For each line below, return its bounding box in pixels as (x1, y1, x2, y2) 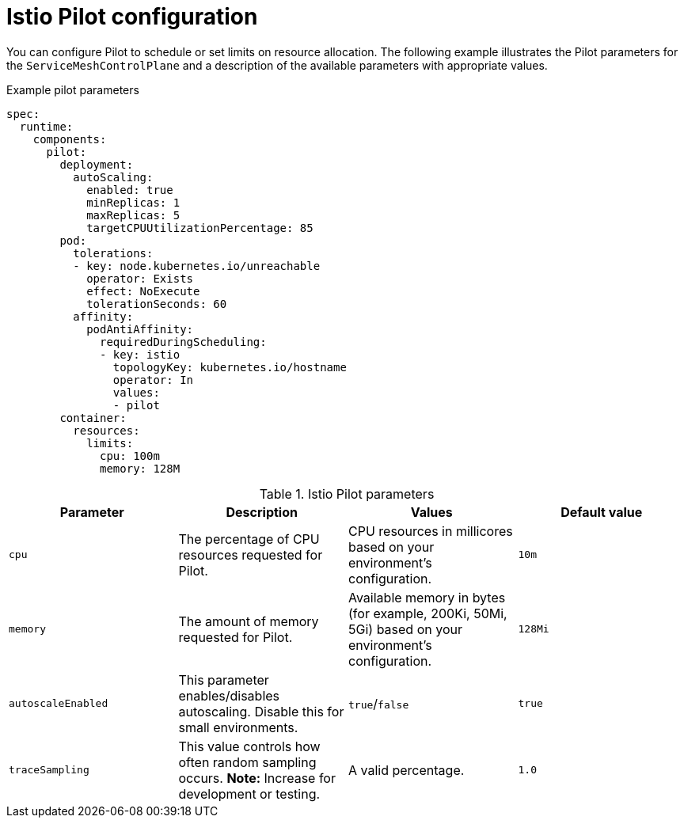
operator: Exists (86, 272, 194, 285)
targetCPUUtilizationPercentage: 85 (86, 221, 313, 234)
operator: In (112, 373, 194, 386)
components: (32, 132, 107, 146)
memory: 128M (100, 461, 180, 475)
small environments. (178, 719, 298, 735)
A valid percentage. (348, 761, 465, 778)
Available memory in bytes (348, 589, 506, 606)
